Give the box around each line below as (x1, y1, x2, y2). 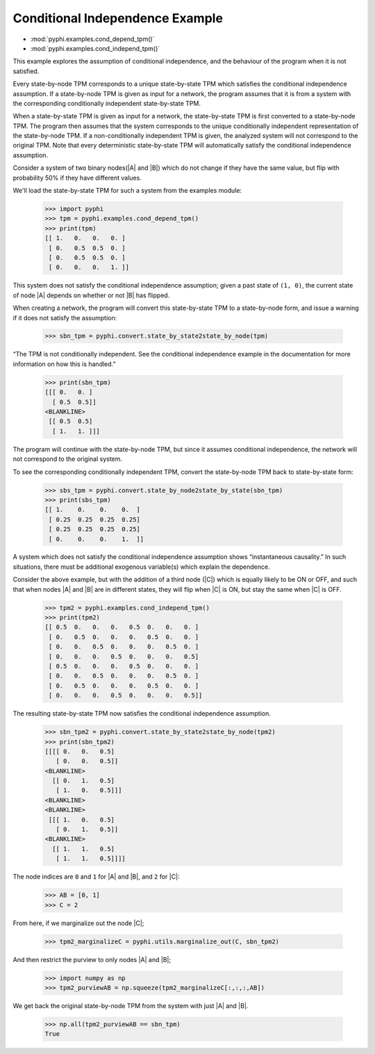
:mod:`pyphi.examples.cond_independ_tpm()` (30, 44, 160, 52)
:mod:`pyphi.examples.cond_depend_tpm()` (30, 35, 155, 43)
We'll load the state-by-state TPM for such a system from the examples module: (12, 187, 242, 195)
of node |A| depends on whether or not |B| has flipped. (12, 291, 170, 299)
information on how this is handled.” (12, 359, 116, 368)
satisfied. (12, 67, 40, 75)
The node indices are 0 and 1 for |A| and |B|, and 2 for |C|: (12, 872, 180, 881)
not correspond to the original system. (12, 455, 123, 463)
